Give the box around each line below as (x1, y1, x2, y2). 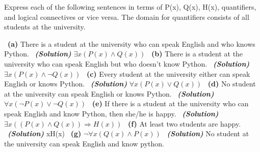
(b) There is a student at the (151, 48, 243, 59)
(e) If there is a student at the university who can (92, 98, 249, 109)
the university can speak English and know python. (4, 138, 164, 148)
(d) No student (207, 78, 256, 89)
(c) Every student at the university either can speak (86, 68, 250, 79)
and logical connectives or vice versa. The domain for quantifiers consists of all (4, 11, 249, 22)
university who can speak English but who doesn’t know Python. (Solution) (4, 58, 250, 69)
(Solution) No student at (167, 128, 249, 139)
